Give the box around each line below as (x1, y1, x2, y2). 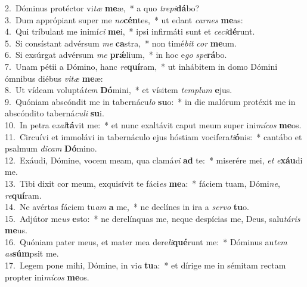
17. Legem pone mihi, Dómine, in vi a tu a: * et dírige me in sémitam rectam (5, 259, 286, 271)
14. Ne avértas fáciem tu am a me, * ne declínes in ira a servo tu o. (5, 200, 249, 213)
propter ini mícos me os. (5, 270, 89, 283)
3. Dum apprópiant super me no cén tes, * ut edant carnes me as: (5, 13, 243, 26)
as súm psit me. (5, 247, 59, 260)
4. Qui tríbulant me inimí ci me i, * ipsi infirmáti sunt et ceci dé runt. (5, 25, 255, 38)
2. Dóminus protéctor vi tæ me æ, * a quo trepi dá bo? (5, 2, 200, 14)
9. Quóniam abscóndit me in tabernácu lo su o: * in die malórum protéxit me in (5, 95, 296, 107)
